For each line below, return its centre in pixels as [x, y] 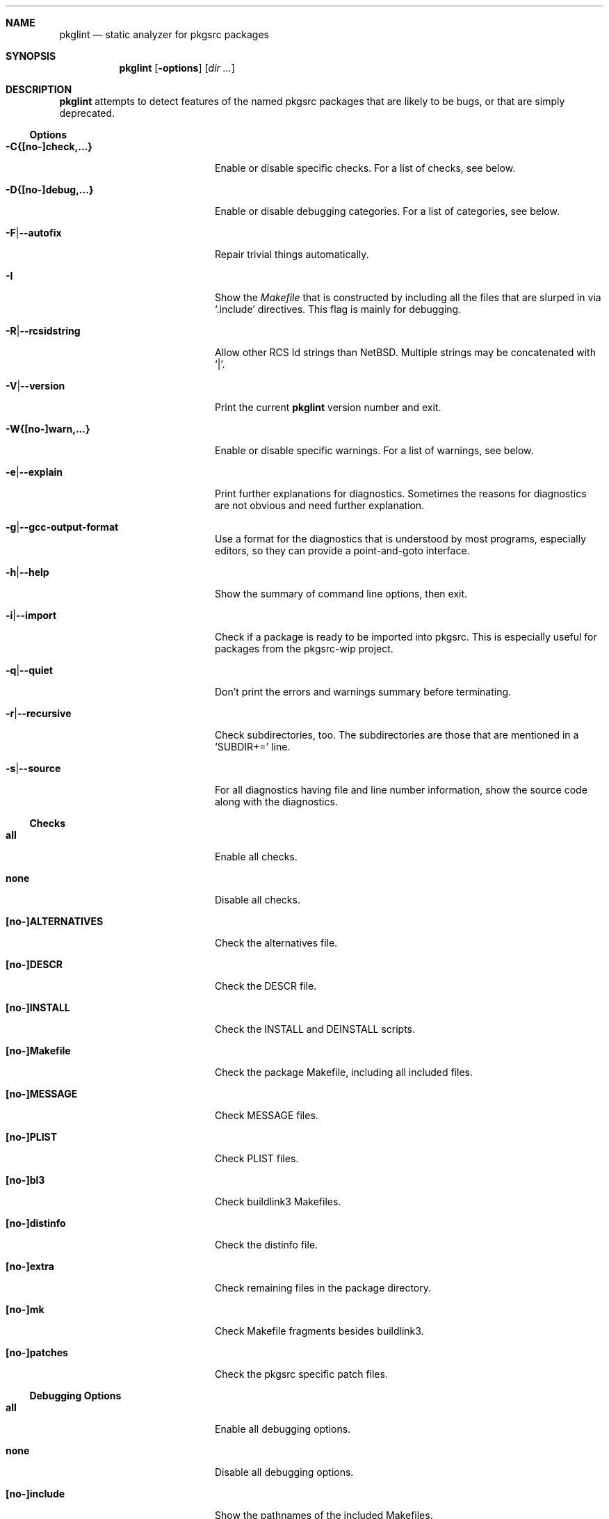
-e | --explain [34, 472]
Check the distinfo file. [267, 1245]
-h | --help [27, 572]
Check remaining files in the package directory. [323, 1288]
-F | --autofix [34, 233]
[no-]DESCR [34, 964]
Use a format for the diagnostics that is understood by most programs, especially [401, 539]
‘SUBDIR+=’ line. [253, 747]
